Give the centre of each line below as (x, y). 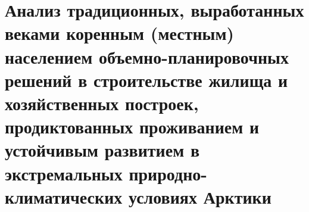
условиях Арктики (200, 196)
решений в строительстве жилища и (146, 79)
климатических (64, 196)
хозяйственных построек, (102, 103)
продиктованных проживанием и (132, 127)
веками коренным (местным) (119, 33)
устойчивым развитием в (102, 150)
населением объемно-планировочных (147, 56)
